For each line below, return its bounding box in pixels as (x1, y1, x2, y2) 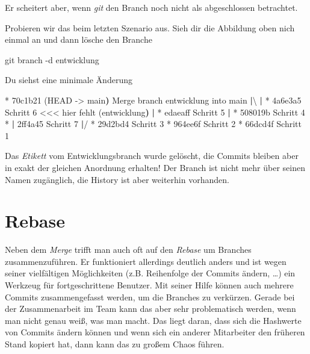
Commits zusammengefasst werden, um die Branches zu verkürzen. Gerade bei (5, 290, 295, 303)
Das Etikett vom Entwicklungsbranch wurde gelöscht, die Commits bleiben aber (5, 149, 299, 162)
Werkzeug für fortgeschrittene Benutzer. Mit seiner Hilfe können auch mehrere (5, 279, 294, 291)
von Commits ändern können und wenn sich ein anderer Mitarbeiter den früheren (5, 326, 305, 338)
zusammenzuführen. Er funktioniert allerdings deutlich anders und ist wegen (5, 255, 287, 267)
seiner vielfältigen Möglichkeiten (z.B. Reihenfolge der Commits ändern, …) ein (5, 267, 296, 279)
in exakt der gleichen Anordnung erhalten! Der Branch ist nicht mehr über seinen (5, 161, 305, 173)
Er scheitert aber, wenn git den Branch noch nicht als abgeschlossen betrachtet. (5, 1, 298, 13)
